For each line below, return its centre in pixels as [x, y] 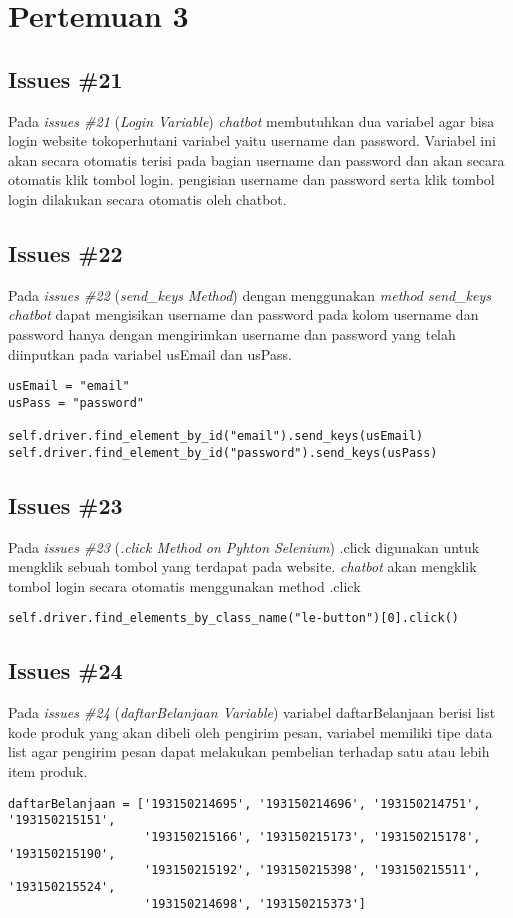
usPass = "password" [76, 402]
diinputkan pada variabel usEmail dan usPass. [150, 353]
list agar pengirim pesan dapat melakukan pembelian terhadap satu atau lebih [249, 751]
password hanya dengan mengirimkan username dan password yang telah [232, 333]
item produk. [48, 771]
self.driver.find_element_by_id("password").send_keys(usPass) [223, 452]
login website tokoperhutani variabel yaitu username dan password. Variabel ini [252, 140]
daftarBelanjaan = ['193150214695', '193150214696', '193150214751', [244, 803]
